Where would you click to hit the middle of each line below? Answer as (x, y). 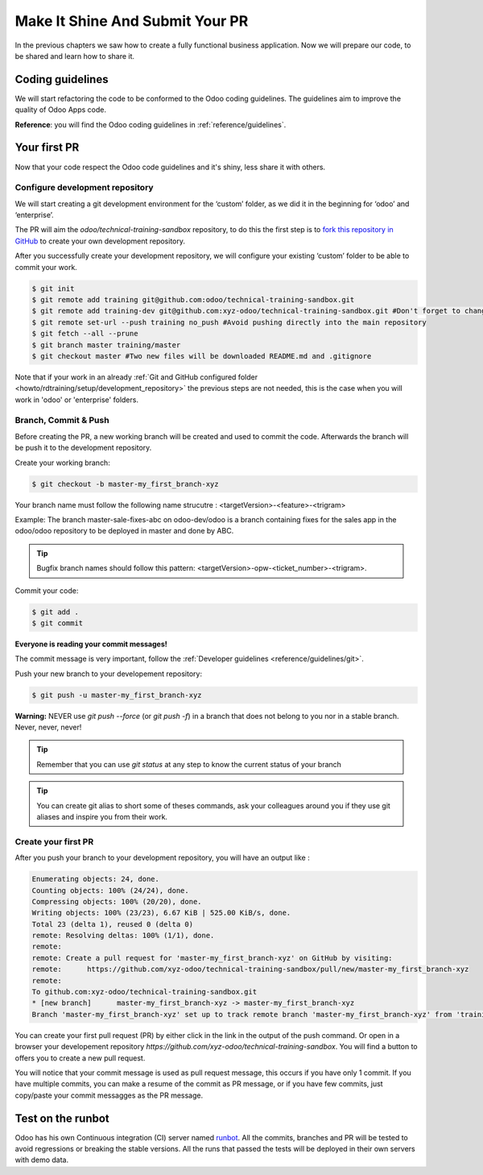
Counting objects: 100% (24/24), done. (110, 890)
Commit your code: (47, 590)
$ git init (53, 289)
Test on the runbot (62, 1118)
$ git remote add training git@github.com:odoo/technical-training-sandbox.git (193, 299)
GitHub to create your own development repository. (100, 241)
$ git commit (58, 623)
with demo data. (41, 1160)
